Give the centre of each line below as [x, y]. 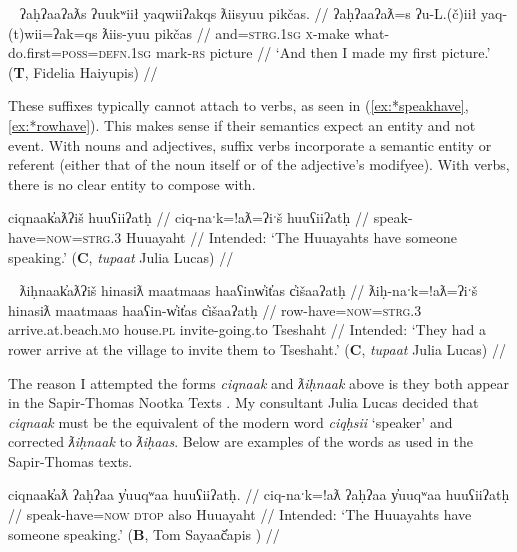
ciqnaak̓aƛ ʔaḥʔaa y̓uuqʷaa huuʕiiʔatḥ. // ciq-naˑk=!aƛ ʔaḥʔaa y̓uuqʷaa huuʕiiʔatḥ [259, 494]
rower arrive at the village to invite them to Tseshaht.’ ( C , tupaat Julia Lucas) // [257, 348]
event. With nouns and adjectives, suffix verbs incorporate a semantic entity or [250, 144]
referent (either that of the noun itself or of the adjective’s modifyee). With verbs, [259, 164]
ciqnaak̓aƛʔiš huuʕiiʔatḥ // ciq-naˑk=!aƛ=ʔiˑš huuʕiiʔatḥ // [189, 217]
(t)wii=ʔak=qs [53, 32]
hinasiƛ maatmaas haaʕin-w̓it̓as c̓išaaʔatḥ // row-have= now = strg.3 [215, 309]
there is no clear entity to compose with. [132, 183]
